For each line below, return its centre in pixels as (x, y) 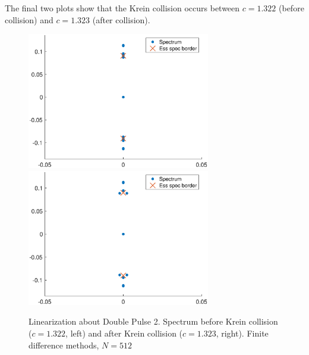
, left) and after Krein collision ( (124, 333)
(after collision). (121, 19)
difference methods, (64, 345)
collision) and (29, 19)
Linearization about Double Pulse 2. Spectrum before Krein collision (153, 321)
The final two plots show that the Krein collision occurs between (122, 8)
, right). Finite (242, 333)
